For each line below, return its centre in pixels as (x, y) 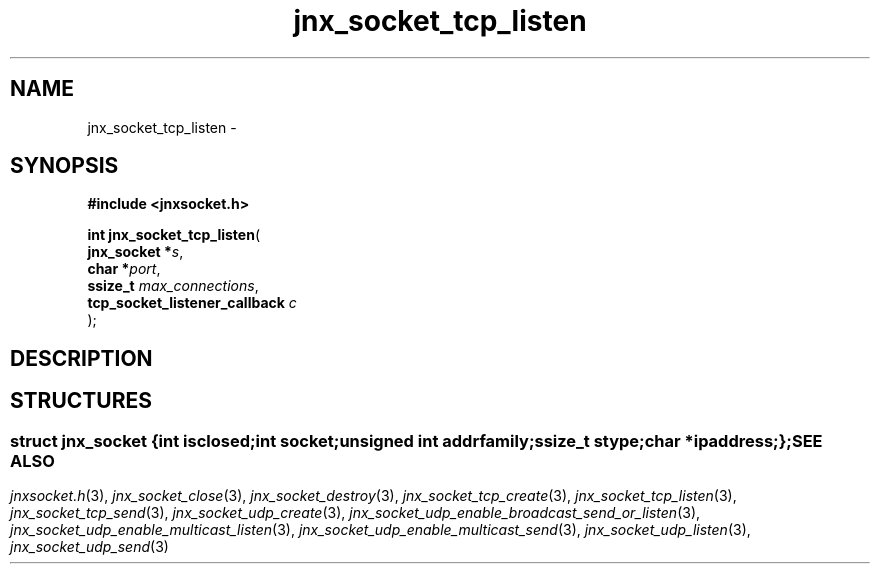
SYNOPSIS (64, 166)
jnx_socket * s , (135, 252)
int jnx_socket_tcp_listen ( (174, 235)
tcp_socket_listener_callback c (192, 303)
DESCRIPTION (81, 358)
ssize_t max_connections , (173, 286)
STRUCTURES (81, 401)
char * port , (124, 269)
